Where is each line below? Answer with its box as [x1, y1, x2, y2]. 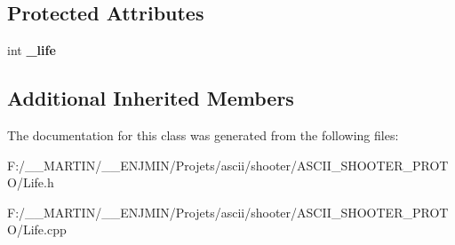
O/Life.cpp [7, 220, 67, 239]
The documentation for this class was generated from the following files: [7, 126, 399, 144]
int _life [7, 41, 56, 59]
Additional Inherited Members [7, 84, 294, 112]
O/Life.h [7, 173, 54, 192]
